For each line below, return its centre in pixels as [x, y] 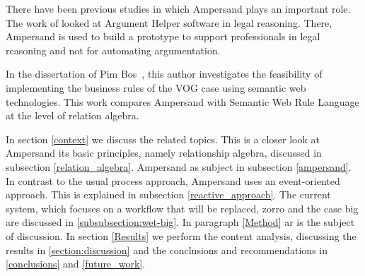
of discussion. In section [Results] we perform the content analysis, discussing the [181, 235]
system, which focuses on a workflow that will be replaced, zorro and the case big [182, 208]
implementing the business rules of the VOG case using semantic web [156, 87]
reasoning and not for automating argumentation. [113, 50]
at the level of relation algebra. [73, 115]
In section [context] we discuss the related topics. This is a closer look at [163, 139]
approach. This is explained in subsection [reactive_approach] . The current [168, 194]
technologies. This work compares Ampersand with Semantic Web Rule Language [182, 101]
